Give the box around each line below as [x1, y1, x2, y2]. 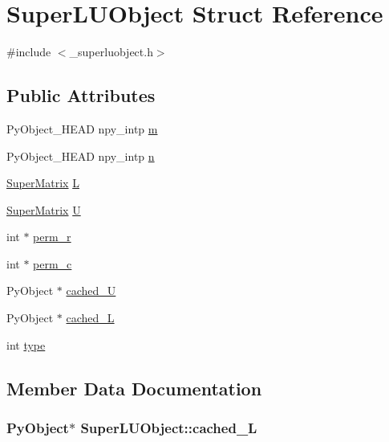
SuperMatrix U [6, 201, 81, 218]
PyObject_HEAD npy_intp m [6, 120, 158, 137]
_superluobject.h [69, 43, 153, 60]
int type [6, 336, 46, 353]
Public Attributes [6, 83, 156, 108]
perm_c [33, 255, 72, 272]
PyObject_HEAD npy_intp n [6, 147, 155, 164]
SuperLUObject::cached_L [80, 417, 257, 437]
